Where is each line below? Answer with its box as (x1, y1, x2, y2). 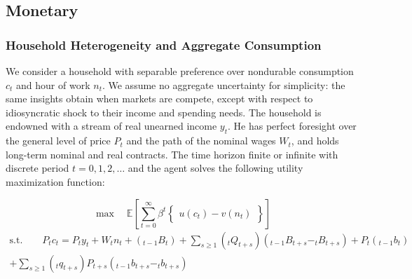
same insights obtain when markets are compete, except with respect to (6, 91, 313, 106)
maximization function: (6, 174, 105, 189)
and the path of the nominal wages (126, 133, 276, 148)
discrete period (6, 161, 69, 175)
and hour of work (16, 77, 90, 92)
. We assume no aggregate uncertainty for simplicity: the (102, 77, 345, 92)
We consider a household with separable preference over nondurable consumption (6, 64, 354, 78)
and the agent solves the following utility (128, 161, 303, 175)
